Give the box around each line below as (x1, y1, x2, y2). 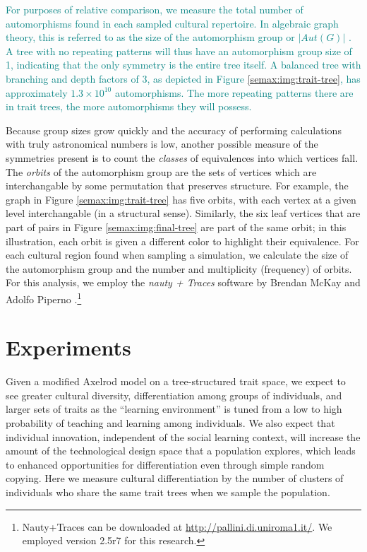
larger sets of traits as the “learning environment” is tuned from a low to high (6, 401, 342, 416)
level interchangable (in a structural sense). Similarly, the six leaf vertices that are (6, 206, 361, 221)
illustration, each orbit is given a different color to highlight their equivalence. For (6, 233, 359, 248)
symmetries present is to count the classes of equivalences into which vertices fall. (6, 150, 359, 165)
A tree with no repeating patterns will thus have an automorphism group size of (6, 43, 352, 58)
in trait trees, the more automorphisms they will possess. (6, 99, 252, 114)
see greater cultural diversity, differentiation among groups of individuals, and (6, 387, 342, 402)
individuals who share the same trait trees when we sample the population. (6, 485, 330, 499)
